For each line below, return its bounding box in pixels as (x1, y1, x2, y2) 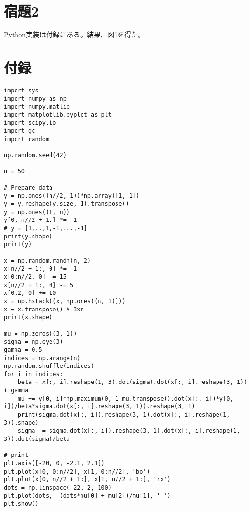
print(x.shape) (4, 314, 53, 321)
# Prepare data (4, 184, 53, 191)
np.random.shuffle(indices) (4, 363, 95, 370)
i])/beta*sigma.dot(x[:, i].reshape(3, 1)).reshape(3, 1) (4, 403, 195, 410)
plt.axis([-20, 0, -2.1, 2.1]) (4, 460, 105, 467)
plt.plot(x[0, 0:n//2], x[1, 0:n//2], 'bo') (4, 468, 150, 475)
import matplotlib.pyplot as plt (4, 111, 112, 118)
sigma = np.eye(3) (4, 338, 63, 346)
